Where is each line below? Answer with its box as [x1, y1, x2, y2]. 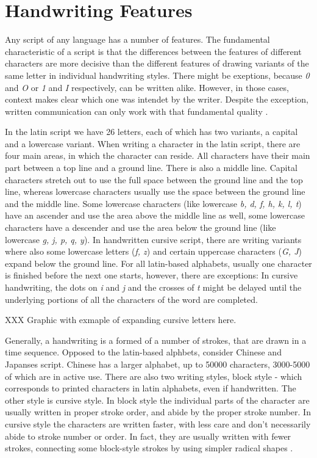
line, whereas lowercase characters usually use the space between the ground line [5, 185, 305, 198]
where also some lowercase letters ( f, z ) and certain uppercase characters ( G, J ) [5, 245, 302, 258]
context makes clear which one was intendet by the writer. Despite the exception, [5, 93, 308, 106]
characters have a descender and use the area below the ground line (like [5, 221, 276, 234]
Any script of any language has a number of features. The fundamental [5, 33, 270, 46]
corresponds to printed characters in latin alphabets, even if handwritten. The [5, 382, 296, 394]
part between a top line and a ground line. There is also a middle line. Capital [5, 161, 297, 174]
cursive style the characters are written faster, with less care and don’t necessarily [5, 417, 311, 430]
